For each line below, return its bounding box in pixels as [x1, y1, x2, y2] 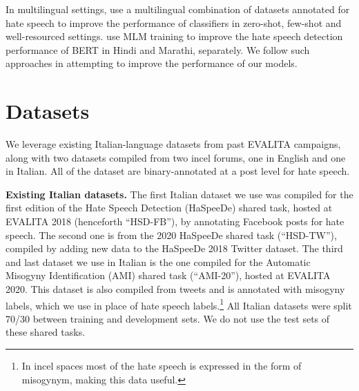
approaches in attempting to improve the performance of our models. [6, 56, 298, 70]
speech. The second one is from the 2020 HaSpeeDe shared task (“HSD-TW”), [6, 227, 337, 242]
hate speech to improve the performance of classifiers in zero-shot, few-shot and [6, 15, 342, 30]
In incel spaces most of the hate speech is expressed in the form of [21, 359, 302, 373]
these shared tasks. [6, 325, 86, 339]
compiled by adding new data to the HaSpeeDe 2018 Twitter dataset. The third [6, 241, 343, 256]
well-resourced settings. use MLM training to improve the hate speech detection [6, 29, 343, 44]
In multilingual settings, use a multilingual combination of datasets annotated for [6, 2, 350, 16]
